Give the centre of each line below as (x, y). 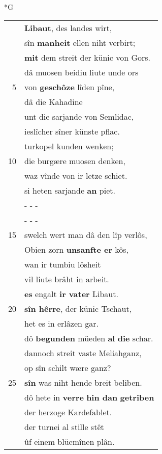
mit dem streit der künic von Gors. (88, 57)
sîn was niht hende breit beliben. (83, 382)
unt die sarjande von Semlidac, (79, 116)
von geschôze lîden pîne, (70, 87)
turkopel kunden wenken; (69, 146)
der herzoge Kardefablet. (68, 412)
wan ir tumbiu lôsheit (63, 264)
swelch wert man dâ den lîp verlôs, (86, 234)
